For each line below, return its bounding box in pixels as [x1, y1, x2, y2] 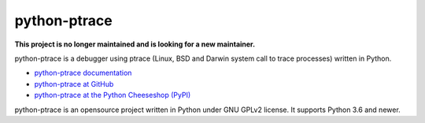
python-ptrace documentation [34, 68, 132, 78]
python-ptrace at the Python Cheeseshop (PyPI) [34, 91, 191, 100]
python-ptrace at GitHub [34, 79, 114, 88]
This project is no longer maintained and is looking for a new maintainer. [14, 39, 256, 49]
